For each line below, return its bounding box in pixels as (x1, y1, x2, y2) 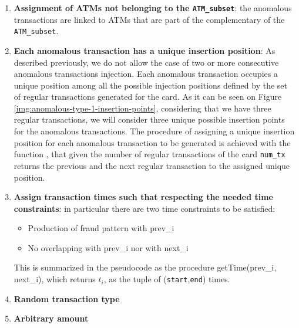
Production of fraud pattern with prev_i (28, 222, 174, 234)
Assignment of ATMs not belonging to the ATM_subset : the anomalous (14, 2, 292, 13)
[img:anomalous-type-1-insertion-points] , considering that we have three (14, 102, 271, 114)
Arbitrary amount (14, 312, 89, 324)
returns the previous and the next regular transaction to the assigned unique (14, 159, 290, 171)
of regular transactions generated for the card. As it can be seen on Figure (14, 90, 282, 103)
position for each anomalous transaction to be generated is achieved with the (14, 136, 291, 148)
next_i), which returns (14, 273, 96, 285)
